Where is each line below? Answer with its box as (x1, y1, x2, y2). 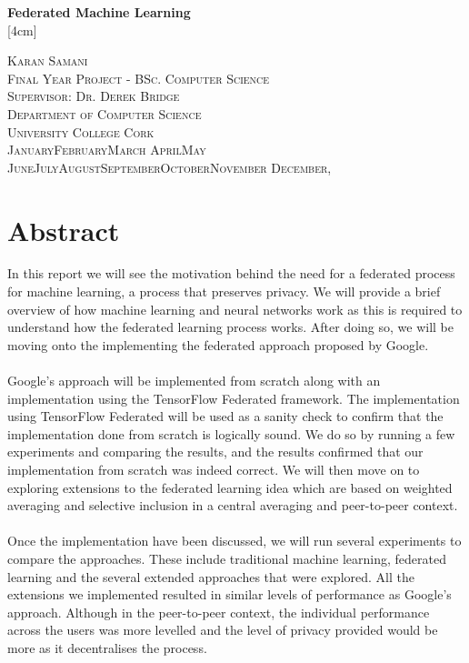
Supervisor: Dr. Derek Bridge (7, 86, 180, 105)
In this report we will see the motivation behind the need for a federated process (7, 264, 455, 283)
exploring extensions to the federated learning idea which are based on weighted (7, 477, 453, 497)
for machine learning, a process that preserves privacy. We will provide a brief (7, 282, 441, 301)
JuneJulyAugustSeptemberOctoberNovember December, (7, 157, 332, 176)
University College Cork (7, 122, 155, 141)
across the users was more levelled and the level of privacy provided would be (7, 620, 438, 639)
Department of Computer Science (7, 104, 202, 123)
